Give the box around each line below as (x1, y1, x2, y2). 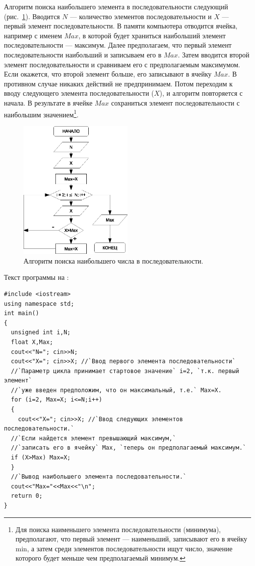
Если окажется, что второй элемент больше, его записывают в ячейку (4, 69, 212, 79)
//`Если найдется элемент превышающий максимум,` (11, 434, 176, 442)
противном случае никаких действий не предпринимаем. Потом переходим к (4, 78, 233, 88)
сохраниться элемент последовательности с (111, 97, 240, 108)
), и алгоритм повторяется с (159, 88, 243, 98)
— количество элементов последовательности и (70, 11, 212, 21)
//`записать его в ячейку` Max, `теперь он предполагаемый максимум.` (11, 444, 246, 452)
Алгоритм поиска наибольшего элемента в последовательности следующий (4, 1, 228, 11)
